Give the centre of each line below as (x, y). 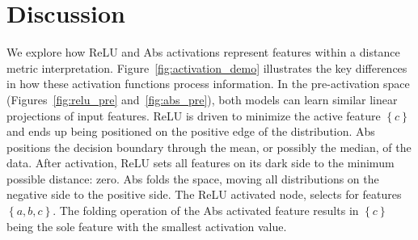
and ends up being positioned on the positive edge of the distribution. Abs (191, 131)
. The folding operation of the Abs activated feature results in (206, 211)
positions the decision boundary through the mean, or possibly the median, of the (209, 147)
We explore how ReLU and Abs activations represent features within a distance (203, 52)
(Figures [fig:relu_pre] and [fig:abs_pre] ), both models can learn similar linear (202, 99)
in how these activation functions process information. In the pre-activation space (208, 84)
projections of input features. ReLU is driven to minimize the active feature (194, 115)
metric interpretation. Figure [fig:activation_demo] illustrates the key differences (207, 67)
